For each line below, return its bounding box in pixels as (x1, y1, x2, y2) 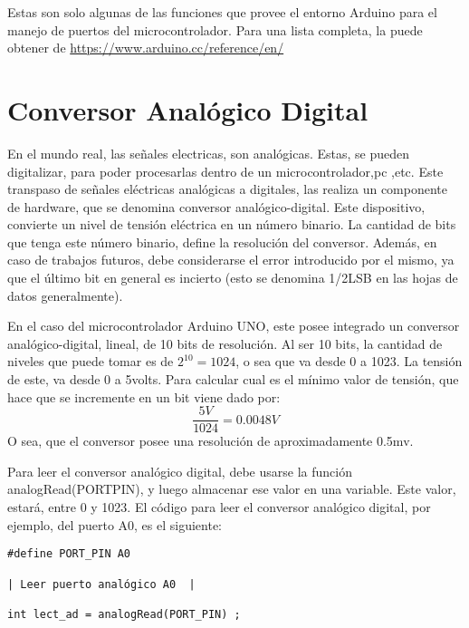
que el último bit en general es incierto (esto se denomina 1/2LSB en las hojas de (7, 268, 458, 287)
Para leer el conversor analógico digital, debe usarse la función (7, 461, 352, 480)
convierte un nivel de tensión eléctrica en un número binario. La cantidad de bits (7, 215, 456, 234)
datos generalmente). (7, 285, 123, 304)
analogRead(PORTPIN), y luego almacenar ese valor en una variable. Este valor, (7, 479, 456, 498)
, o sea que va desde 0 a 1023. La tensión (235, 352, 463, 371)
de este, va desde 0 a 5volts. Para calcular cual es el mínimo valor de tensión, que (7, 370, 459, 389)
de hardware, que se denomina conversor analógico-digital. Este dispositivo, (7, 197, 426, 216)
